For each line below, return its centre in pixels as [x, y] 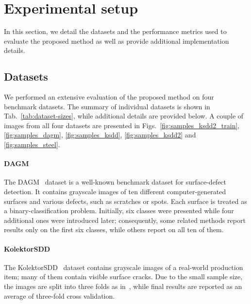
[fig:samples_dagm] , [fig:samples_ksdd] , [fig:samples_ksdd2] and [100, 135]
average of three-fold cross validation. [59, 296]
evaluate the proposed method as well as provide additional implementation [117, 41]
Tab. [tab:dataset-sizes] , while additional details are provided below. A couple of [124, 116]
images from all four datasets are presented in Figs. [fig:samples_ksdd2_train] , [122, 125]
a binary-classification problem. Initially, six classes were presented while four [119, 211]
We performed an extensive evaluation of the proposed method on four [109, 97]
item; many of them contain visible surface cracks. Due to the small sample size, [123, 277]
